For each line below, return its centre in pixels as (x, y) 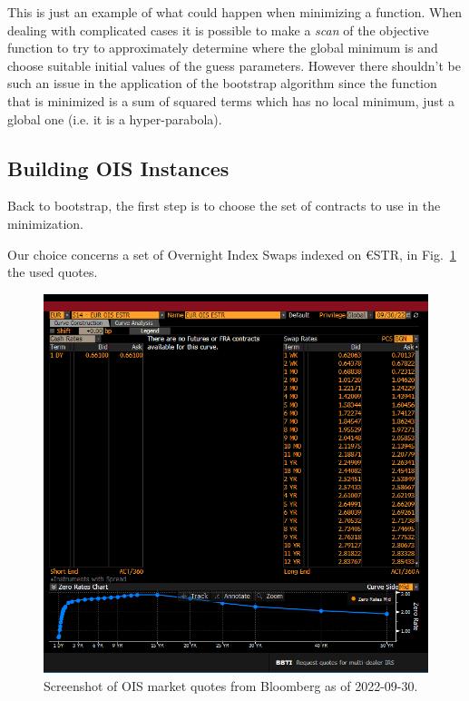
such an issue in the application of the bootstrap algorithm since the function (222, 83)
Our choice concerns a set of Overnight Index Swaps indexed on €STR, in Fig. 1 (232, 254)
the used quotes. (53, 272)
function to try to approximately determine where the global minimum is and (223, 48)
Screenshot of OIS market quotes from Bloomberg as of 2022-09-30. (231, 685)
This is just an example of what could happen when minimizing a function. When (235, 12)
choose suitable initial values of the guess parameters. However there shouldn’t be (234, 65)
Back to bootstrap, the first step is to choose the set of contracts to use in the (224, 206)
